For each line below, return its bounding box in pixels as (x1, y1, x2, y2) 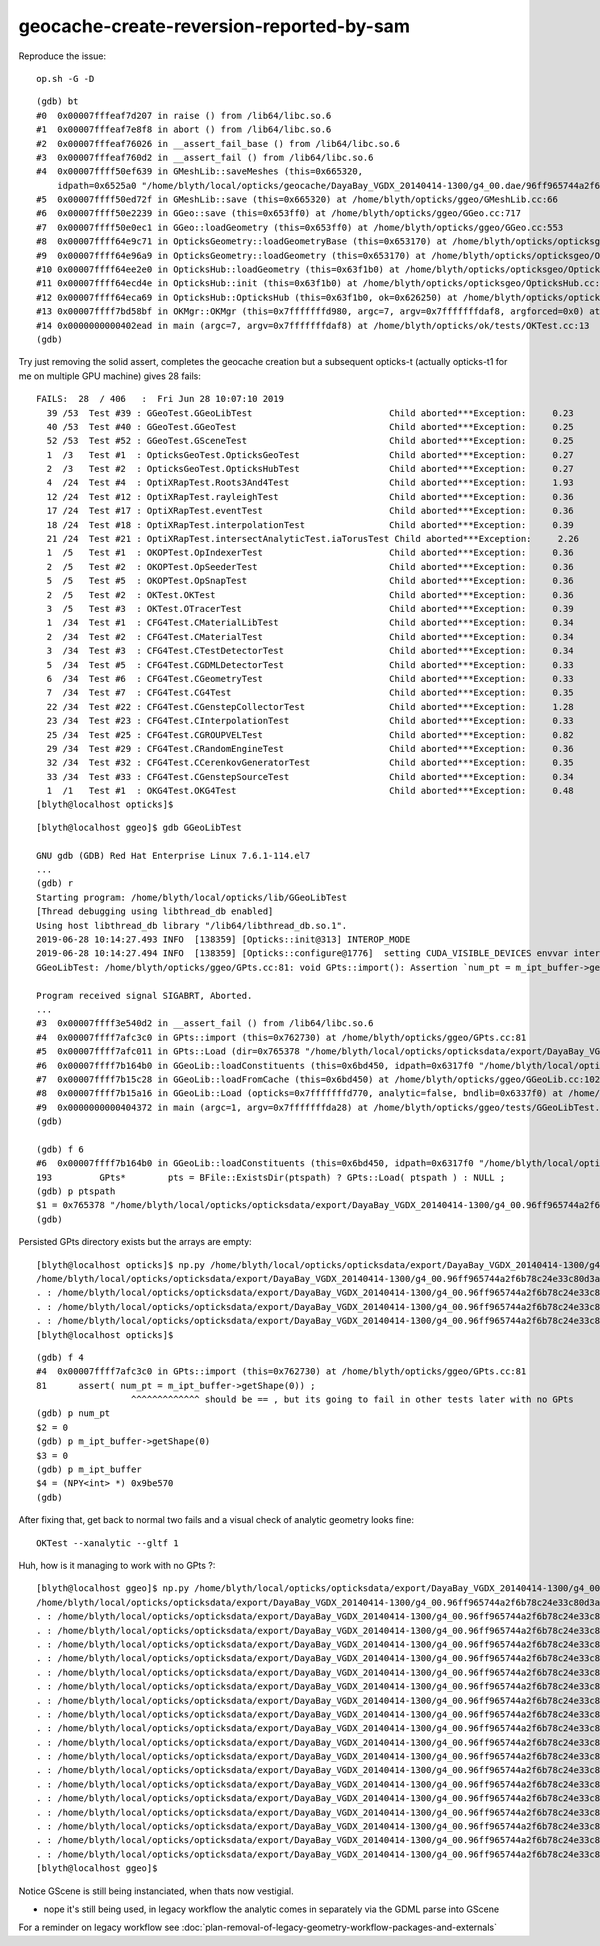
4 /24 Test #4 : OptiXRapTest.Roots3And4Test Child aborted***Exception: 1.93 (46, 477, 574, 489)
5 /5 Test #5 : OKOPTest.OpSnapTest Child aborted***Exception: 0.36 (46, 575, 574, 587)
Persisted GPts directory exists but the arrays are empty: (18, 1236, 252, 1248)
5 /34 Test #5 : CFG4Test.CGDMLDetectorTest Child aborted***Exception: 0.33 (46, 659, 574, 670)
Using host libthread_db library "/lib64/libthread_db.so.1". (36, 920, 348, 931)
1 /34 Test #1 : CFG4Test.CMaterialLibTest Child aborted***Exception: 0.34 (46, 617, 574, 629)
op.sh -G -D (36, 73, 95, 84)
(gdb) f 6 (36, 1143, 84, 1155)
